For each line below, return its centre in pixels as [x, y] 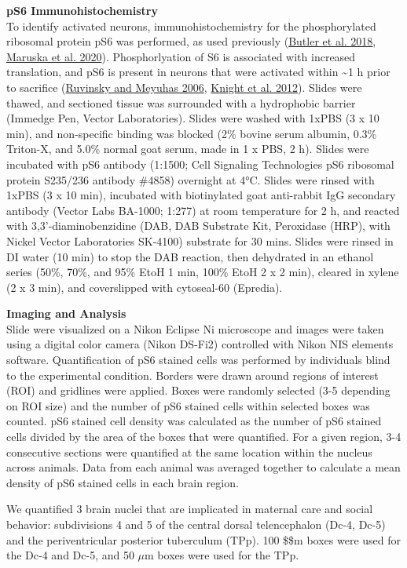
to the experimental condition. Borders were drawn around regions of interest [192, 375]
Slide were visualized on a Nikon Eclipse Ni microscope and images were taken [195, 328]
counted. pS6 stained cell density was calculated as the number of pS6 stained [194, 421]
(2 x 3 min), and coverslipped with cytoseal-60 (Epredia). [145, 287]
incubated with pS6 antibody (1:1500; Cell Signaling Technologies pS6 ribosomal [200, 164]
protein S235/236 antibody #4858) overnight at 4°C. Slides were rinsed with [191, 179]
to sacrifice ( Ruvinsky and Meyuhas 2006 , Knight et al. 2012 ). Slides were [184, 87]
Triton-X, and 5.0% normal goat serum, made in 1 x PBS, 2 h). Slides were [188, 149]
